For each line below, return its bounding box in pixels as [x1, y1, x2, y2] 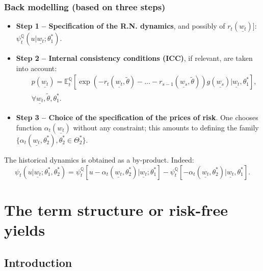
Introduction [4, 254, 72, 270]
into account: [16, 62, 57, 73]
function [16, 122, 42, 132]
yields [4, 219, 45, 240]
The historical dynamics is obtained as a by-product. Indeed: [4, 154, 194, 165]
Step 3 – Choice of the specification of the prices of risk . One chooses [16, 112, 258, 123]
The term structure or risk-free [4, 199, 228, 220]
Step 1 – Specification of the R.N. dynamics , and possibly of [16, 20, 225, 31]
